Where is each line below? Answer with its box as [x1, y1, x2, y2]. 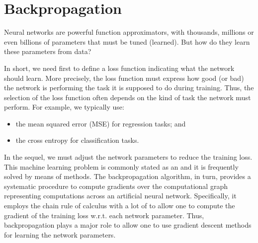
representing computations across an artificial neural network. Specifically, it [4, 190, 237, 201]
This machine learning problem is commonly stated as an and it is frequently [4, 161, 239, 172]
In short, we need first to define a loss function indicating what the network [4, 62, 235, 73]
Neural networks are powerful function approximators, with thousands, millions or [4, 27, 254, 37]
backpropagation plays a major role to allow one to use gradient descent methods [4, 220, 252, 230]
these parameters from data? [4, 46, 91, 57]
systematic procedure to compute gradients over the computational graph [4, 181, 228, 191]
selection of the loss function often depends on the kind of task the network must [4, 92, 251, 102]
